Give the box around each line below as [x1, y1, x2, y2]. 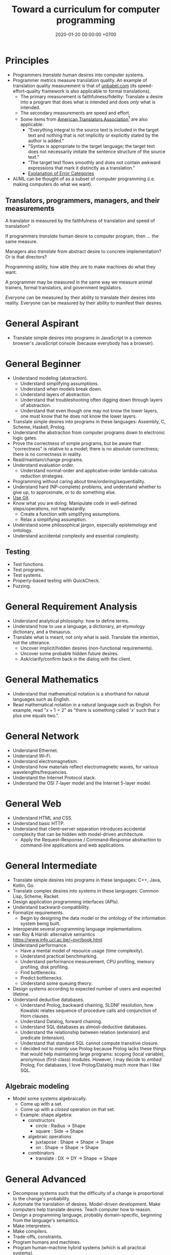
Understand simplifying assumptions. [20, 380, 99, 387]
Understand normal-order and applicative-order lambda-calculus [20, 467, 158, 474]
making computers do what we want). [12, 181, 93, 187]
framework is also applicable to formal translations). [41, 88, 151, 94]
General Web [5, 797, 62, 809]
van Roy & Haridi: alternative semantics [12, 931, 95, 937]
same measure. [5, 239, 38, 245]
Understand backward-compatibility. [12, 904, 90, 910]
